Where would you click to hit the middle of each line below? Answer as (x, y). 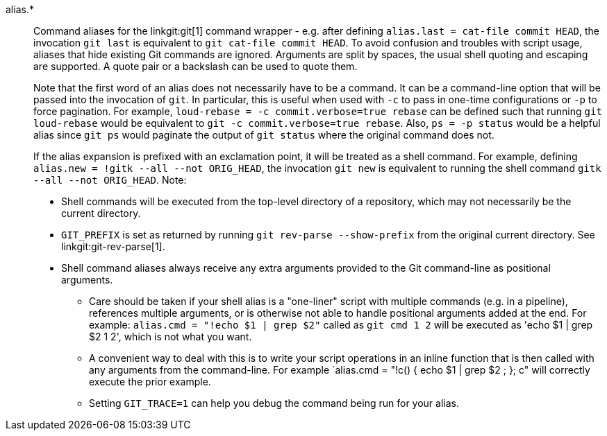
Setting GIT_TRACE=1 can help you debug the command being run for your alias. (274, 403)
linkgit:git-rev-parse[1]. (113, 246)
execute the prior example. (150, 382)
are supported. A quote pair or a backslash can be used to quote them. (196, 66)
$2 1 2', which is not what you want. (171, 337)
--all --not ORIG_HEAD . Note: (110, 180)
